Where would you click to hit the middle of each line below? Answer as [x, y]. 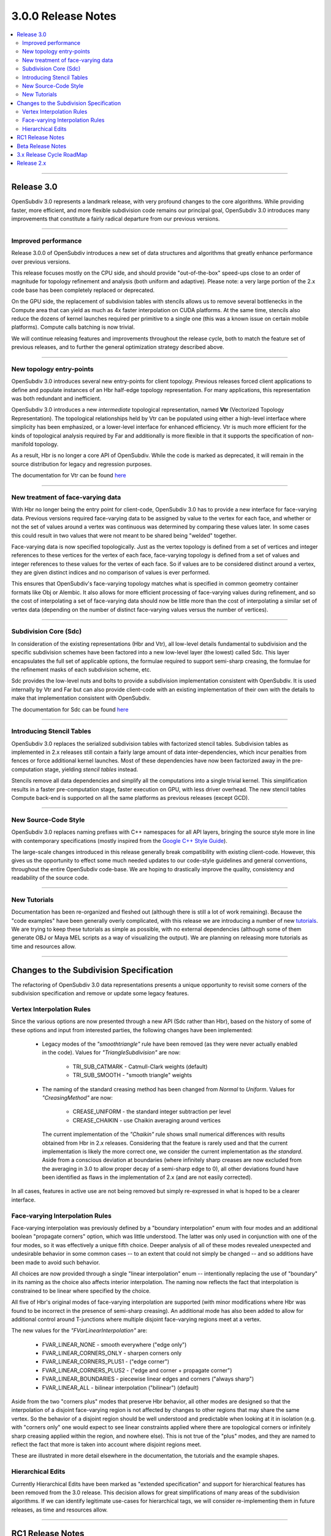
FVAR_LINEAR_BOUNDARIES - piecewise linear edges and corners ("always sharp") [148, 1379]
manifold [22, 444]
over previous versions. [41, 262]
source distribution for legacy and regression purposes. [82, 464]
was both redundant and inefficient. [56, 399]
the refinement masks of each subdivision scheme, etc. [81, 669]
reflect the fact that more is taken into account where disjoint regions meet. [106, 1444]
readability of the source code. [50, 878]
